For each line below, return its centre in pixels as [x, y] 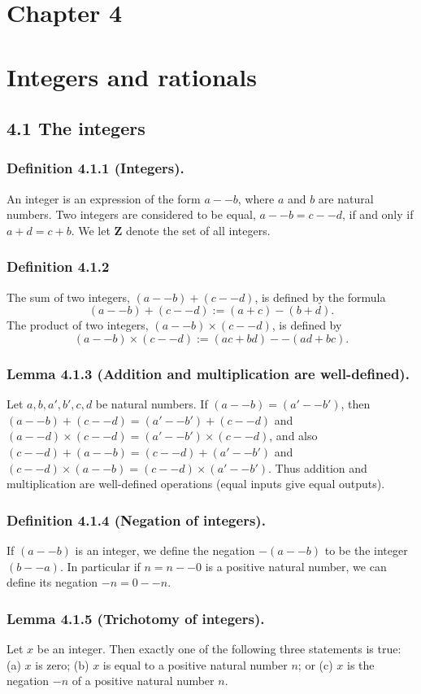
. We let [91, 230]
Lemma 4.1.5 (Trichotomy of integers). [136, 618]
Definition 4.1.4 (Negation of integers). [136, 519]
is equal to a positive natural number [195, 664]
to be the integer [366, 550]
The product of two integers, [78, 325]
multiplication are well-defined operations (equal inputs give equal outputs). [196, 484]
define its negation [52, 582]
